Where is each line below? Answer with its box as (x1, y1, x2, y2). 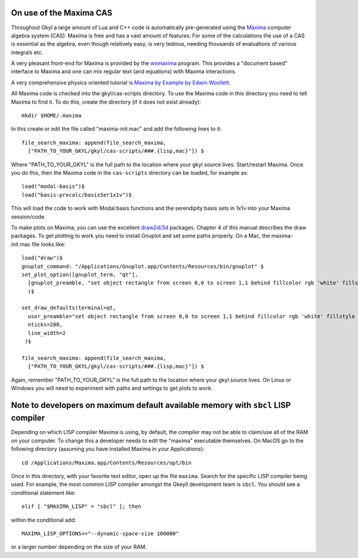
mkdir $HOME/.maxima (21, 112, 82, 119)
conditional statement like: (11, 489, 76, 496)
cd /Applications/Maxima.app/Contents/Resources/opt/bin (21, 459, 192, 466)
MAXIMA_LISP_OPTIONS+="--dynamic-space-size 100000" (21, 530, 179, 537)
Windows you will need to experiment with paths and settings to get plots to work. (11, 385, 213, 392)
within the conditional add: (11, 516, 76, 523)
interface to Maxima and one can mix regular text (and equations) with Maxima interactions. (11, 68, 237, 75)
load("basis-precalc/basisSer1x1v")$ (21, 191, 132, 198)
